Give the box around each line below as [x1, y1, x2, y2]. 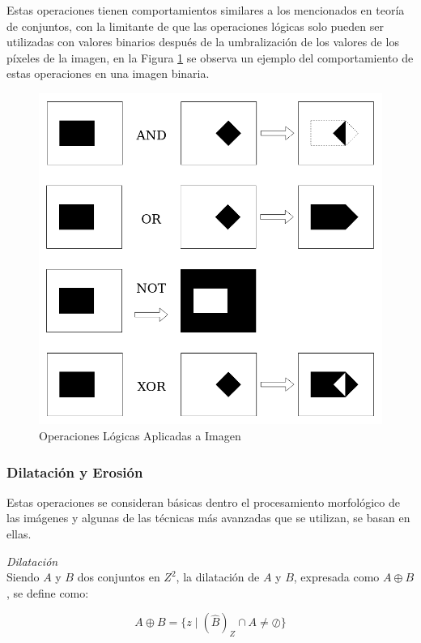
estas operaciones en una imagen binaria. [6, 65, 210, 82]
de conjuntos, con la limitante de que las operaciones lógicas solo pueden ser [6, 17, 385, 34]
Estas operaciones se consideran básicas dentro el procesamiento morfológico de [6, 493, 400, 510]
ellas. [6, 525, 32, 542]
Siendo [6, 568, 40, 585]
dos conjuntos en [77, 568, 160, 585]
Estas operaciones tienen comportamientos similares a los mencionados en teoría [6, 2, 405, 18]
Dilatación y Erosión [6, 461, 143, 482]
